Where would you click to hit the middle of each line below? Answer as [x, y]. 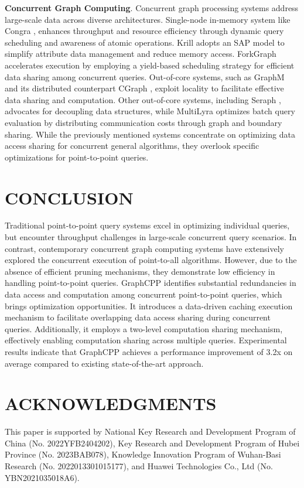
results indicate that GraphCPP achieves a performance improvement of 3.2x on [149, 351]
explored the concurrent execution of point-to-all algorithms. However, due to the [151, 260]
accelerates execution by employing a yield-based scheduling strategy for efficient [150, 65]
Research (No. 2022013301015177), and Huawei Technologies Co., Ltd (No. [139, 466]
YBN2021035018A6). [42, 477]
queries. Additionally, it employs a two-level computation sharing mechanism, [144, 328]
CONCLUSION [69, 197]
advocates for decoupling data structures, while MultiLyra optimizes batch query [150, 111]
